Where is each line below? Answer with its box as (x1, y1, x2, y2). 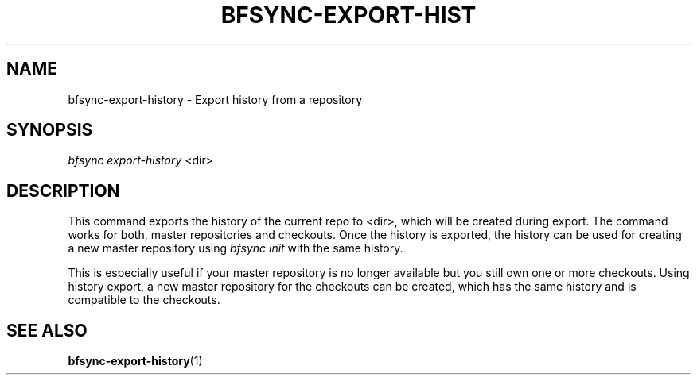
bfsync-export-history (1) (68, 354, 203, 368)
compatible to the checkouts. (68, 293, 220, 307)
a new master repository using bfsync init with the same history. (68, 241, 403, 256)
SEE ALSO (6, 320, 88, 341)
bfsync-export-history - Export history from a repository (68, 92, 363, 106)
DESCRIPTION (6, 180, 120, 201)
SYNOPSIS (6, 120, 93, 140)
